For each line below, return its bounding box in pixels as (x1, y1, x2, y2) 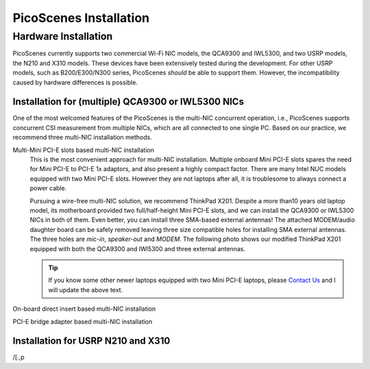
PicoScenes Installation (12, 10, 150, 25)
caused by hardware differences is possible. (12, 78, 138, 86)
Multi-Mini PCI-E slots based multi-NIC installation (12, 146, 154, 154)
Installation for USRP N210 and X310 (12, 335, 171, 347)
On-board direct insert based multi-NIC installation (12, 305, 156, 313)
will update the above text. (48, 285, 123, 294)
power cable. (29, 184, 67, 192)
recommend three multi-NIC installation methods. (12, 133, 152, 142)
